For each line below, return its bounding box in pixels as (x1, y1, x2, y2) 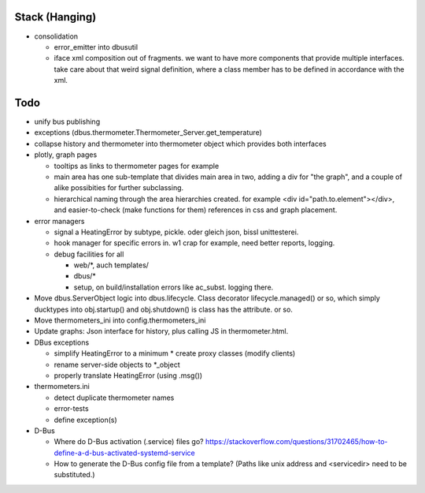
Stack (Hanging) (14, 10, 97, 24)
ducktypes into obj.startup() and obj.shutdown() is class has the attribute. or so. (34, 304, 293, 314)
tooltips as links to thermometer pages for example (54, 161, 220, 170)
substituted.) (54, 470, 95, 480)
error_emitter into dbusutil (54, 42, 138, 51)
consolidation (34, 32, 79, 41)
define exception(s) (54, 415, 117, 424)
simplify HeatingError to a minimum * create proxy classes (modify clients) (54, 349, 296, 358)
